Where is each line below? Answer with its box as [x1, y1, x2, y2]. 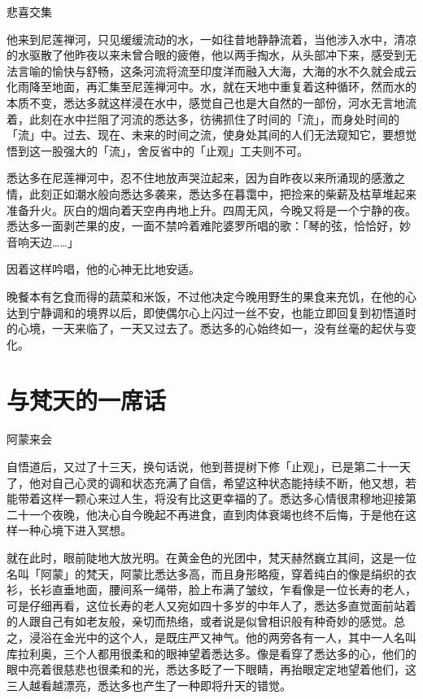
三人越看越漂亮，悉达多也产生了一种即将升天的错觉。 [7, 676, 291, 693]
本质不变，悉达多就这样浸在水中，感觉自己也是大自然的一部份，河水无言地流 [7, 94, 416, 111]
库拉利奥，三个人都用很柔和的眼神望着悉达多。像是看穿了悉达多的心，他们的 [7, 644, 416, 662]
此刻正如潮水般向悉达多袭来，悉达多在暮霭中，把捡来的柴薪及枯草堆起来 [28, 185, 416, 202]
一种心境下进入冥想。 [17, 522, 132, 539]
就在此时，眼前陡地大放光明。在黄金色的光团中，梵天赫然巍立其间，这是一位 [7, 548, 416, 566]
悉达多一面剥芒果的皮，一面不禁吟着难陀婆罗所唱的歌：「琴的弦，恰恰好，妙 [7, 217, 411, 234]
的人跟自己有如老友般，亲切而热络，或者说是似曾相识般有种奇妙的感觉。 [7, 613, 394, 630]
